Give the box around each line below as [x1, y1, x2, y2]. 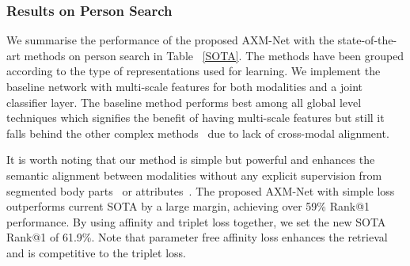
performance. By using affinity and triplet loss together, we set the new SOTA [6, 213, 386, 230]
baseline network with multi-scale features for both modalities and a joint [6, 78, 363, 94]
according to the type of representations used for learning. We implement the [6, 63, 381, 79]
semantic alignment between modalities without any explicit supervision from [6, 166, 382, 183]
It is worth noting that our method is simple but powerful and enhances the [6, 151, 375, 168]
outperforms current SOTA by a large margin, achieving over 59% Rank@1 [6, 198, 370, 215]
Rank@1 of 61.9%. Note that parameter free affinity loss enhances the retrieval [6, 229, 388, 245]
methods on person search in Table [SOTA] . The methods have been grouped [24, 47, 404, 63]
